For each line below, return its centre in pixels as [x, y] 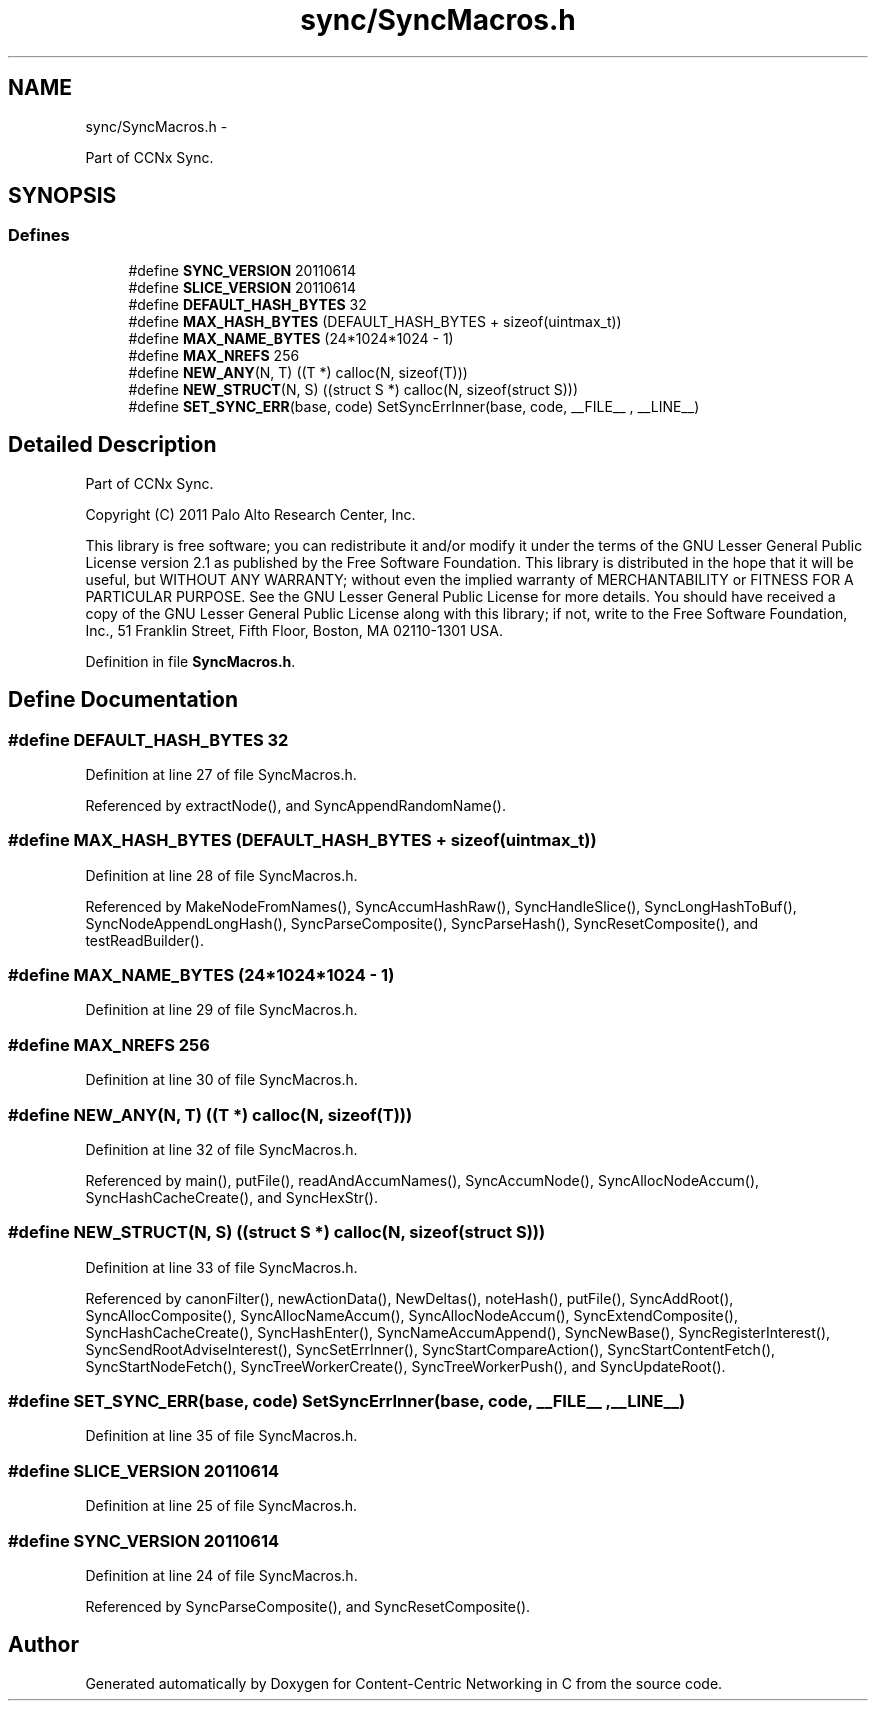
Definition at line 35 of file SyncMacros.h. [221, 1436]
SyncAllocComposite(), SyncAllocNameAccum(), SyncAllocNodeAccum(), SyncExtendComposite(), [411, 1315]
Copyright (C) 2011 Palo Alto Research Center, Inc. [250, 514]
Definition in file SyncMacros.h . [190, 661]
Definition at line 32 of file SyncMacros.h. [221, 1149]
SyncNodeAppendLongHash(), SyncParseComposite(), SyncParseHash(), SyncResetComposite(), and [422, 923]
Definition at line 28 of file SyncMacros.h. [221, 875]
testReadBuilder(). [144, 940]
